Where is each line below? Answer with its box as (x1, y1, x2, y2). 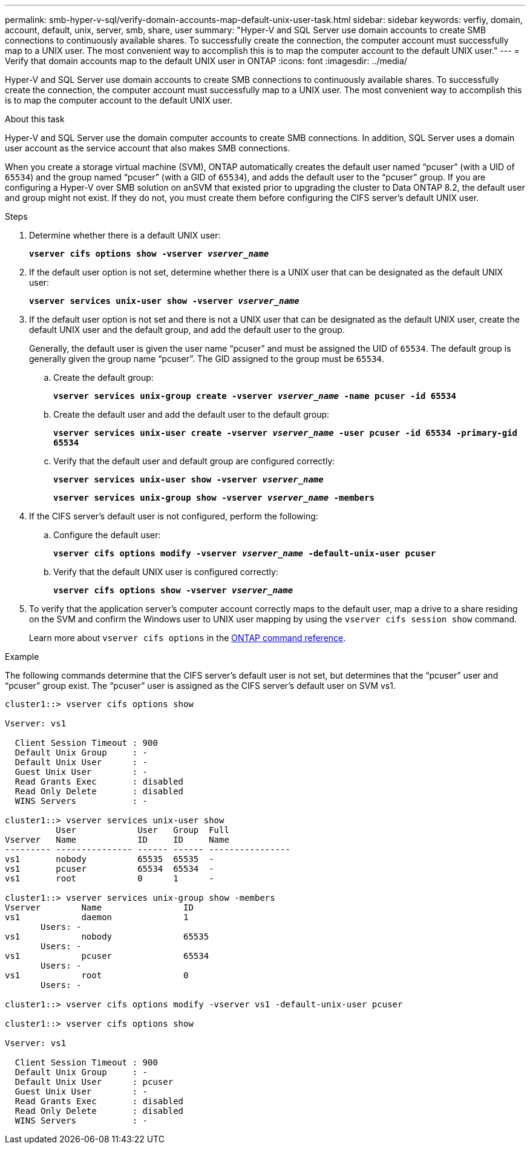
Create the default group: (53, 372, 154, 383)
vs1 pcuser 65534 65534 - (5, 864, 214, 874)
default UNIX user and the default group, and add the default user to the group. (29, 324, 345, 335)
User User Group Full (56, 825, 229, 835)
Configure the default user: (53, 530, 161, 540)
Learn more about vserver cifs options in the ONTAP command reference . (29, 633, 346, 643)
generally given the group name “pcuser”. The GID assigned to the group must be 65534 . (29, 354, 385, 364)
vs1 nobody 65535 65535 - (5, 854, 214, 864)
